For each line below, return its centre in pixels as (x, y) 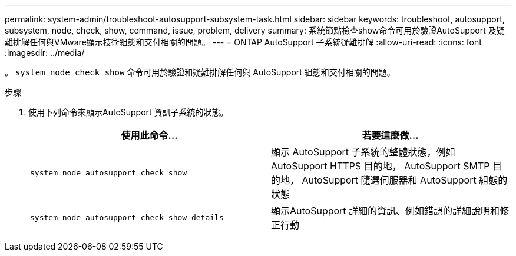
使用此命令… (149, 135)
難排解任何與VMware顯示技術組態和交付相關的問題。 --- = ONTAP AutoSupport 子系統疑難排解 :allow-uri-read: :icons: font (243, 42)
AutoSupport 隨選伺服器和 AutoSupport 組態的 (405, 180)
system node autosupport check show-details (127, 217)
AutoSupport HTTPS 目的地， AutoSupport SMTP (381, 166)
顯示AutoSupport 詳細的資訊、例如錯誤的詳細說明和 (386, 211)
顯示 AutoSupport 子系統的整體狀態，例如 (363, 152)
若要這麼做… (390, 135)
